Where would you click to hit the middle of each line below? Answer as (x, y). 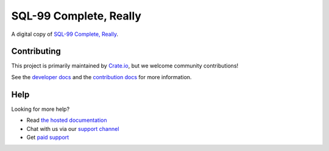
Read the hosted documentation (67, 120)
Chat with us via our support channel (73, 128)
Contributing (36, 51)
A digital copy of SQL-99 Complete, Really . (65, 34)
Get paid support (48, 137)
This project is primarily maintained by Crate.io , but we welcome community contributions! (125, 66)
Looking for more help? (41, 109)
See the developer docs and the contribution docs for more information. (101, 77)
